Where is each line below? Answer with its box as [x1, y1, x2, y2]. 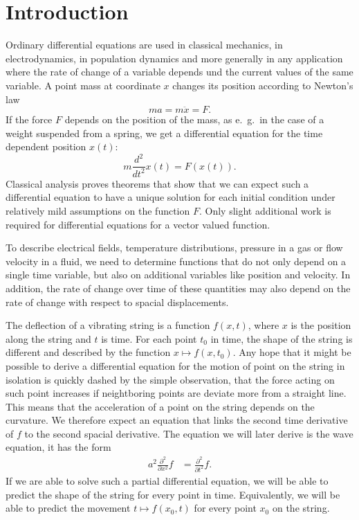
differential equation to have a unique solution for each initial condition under [6, 190, 335, 204]
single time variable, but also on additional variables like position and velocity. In [6, 267, 351, 282]
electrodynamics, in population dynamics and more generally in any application [6, 51, 343, 65]
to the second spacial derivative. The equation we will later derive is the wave [24, 426, 353, 440]
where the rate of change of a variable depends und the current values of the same [6, 64, 353, 79]
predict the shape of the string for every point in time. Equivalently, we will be [6, 487, 340, 501]
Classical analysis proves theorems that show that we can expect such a [6, 176, 309, 190]
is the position [291, 318, 351, 332]
